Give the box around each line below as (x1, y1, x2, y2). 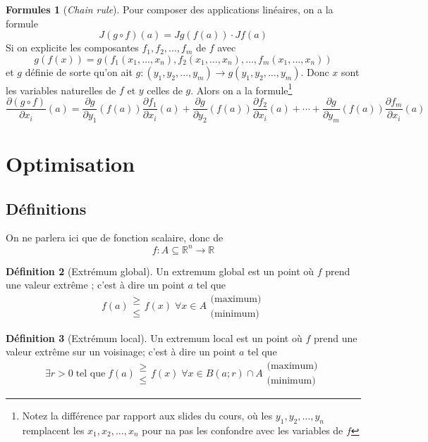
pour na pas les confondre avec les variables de (142, 422, 343, 437)
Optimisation (6, 149, 135, 178)
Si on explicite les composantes (6, 40, 139, 55)
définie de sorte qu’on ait (25, 64, 133, 79)
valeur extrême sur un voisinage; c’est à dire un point (6, 344, 236, 359)
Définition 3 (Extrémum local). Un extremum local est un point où (6, 330, 302, 345)
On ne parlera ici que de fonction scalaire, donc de (6, 230, 224, 245)
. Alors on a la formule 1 (190, 80, 293, 97)
